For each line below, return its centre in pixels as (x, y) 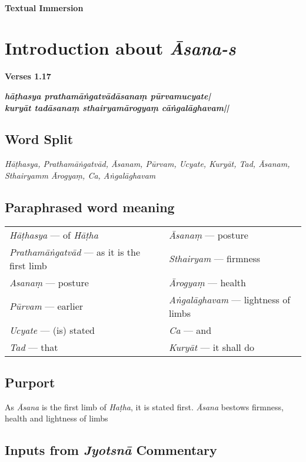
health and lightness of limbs (56, 418)
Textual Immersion (44, 7)
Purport (30, 382)
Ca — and (190, 330)
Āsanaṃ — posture (208, 235)
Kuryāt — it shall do (212, 347)
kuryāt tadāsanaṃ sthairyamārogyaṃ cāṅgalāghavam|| (117, 107)
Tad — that (34, 347)
